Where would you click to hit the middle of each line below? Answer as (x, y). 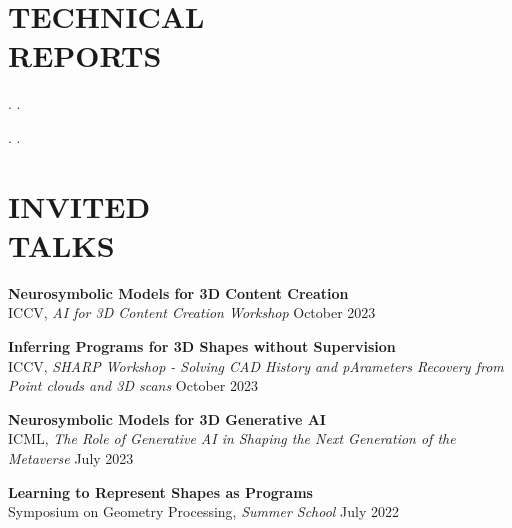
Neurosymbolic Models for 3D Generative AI (167, 418)
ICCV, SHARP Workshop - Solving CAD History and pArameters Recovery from (256, 365)
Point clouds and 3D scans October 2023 (133, 385)
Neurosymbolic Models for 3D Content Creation (178, 292)
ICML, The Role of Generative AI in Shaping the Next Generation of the (232, 438)
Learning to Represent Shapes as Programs (160, 491)
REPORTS (85, 55)
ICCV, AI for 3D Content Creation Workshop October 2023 (192, 312)
